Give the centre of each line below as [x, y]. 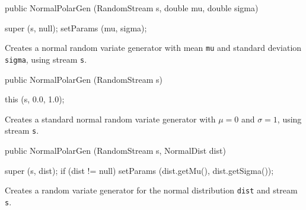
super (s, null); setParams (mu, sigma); [76, 28]
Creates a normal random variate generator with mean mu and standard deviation [153, 48]
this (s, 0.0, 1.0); [35, 99]
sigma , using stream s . [46, 59]
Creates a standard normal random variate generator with [110, 119]
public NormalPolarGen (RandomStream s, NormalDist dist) [115, 150]
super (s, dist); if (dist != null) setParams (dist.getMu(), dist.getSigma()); [139, 170]
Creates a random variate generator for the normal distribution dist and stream [151, 190]
